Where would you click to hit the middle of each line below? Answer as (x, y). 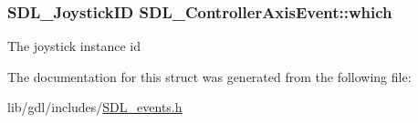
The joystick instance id (74, 46)
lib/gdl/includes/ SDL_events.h (95, 107)
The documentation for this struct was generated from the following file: (209, 76)
